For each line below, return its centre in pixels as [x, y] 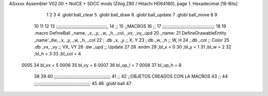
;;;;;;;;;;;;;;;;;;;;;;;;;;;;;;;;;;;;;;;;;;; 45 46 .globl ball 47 [83, 83]
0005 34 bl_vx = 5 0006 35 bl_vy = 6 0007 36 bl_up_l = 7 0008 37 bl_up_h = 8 [101, 65]
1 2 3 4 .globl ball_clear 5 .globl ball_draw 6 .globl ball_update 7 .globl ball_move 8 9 [132, 15]
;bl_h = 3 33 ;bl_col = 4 [58, 54]
